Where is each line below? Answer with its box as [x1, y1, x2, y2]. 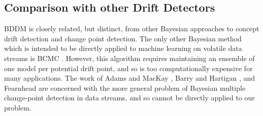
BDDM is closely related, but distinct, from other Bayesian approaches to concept [4, 23, 259, 34]
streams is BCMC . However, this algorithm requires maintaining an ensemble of [4, 52, 255, 63]
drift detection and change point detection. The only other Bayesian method [4, 33, 242, 43]
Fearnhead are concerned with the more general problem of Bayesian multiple [4, 82, 246, 93]
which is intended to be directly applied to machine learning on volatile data [4, 43, 242, 53]
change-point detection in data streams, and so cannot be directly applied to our [4, 92, 255, 103]
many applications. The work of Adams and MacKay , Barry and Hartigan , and [4, 73, 255, 83]
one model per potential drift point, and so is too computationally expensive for [4, 63, 253, 73]
